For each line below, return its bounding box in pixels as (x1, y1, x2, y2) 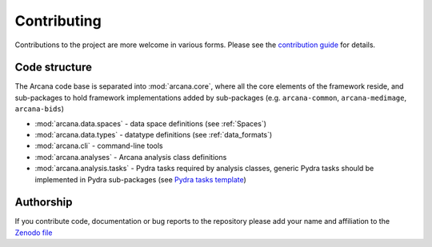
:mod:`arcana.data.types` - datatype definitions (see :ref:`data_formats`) (34, 130, 273, 140)
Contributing (14, 12, 102, 30)
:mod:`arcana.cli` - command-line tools (34, 141, 163, 151)
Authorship (14, 196, 73, 209)
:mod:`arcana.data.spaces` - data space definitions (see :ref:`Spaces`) (34, 118, 267, 128)
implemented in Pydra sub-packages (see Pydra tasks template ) (34, 174, 247, 184)
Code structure (14, 61, 92, 74)
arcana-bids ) (14, 104, 64, 114)
